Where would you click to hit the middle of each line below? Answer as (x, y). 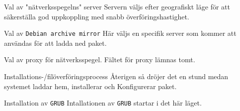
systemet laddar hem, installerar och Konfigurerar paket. (90, 86)
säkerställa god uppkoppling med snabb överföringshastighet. (97, 16)
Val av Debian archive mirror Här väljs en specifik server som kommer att (120, 33)
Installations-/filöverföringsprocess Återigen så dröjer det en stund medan (116, 76)
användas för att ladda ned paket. (55, 43)
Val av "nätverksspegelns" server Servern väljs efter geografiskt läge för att (117, 6)
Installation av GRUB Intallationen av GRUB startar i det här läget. (103, 103)
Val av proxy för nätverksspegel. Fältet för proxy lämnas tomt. (100, 59)
